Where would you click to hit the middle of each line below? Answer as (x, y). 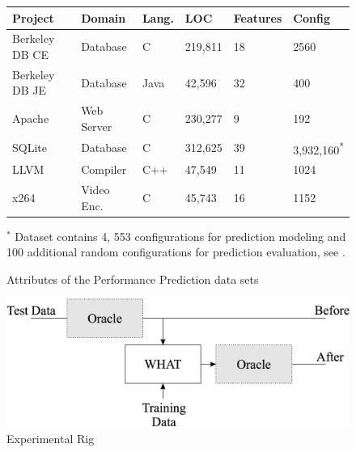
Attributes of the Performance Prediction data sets (133, 279)
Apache (31, 118)
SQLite (30, 148)
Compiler (104, 169)
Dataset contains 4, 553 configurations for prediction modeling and (180, 236)
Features (258, 17)
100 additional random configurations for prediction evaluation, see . (176, 252)
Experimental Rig (51, 439)
